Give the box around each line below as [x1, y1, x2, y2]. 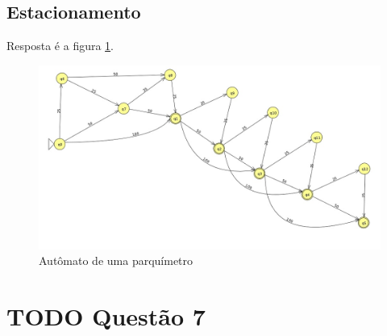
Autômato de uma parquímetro [39, 252, 193, 269]
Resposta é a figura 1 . [6, 37, 114, 54]
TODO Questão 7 [6, 299, 206, 332]
